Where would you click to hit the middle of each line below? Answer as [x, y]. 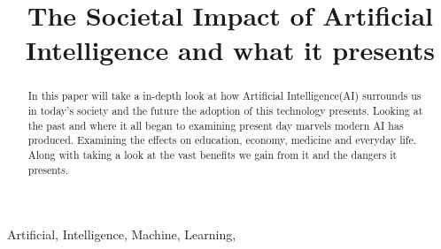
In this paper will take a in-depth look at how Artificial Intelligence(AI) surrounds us [224, 96]
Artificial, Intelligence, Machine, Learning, [122, 234]
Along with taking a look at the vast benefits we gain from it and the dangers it [213, 154]
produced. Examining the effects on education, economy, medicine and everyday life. [222, 140]
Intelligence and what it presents [230, 50]
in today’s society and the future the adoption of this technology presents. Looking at [225, 111]
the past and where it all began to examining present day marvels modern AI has [216, 125]
